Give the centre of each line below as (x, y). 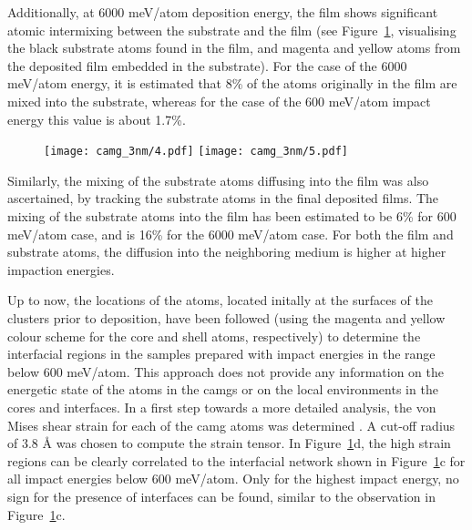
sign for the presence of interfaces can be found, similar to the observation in (221, 496)
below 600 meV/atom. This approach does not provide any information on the (226, 371)
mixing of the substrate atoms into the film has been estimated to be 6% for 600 (232, 216)
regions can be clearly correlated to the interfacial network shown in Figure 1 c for (236, 460)
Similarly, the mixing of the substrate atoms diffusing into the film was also (218, 180)
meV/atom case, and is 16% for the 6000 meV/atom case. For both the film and (231, 234)
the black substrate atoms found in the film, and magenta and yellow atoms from (234, 48)
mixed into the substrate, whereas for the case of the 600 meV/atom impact (219, 101)
